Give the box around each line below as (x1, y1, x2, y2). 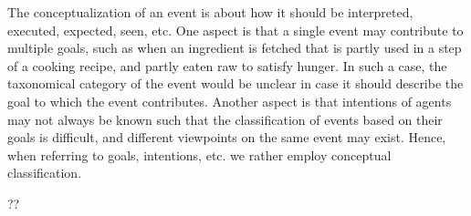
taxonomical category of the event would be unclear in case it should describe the (7, 74, 464, 93)
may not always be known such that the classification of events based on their (7, 109, 443, 129)
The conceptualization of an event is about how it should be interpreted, (7, 3, 413, 21)
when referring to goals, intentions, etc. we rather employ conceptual (7, 145, 392, 164)
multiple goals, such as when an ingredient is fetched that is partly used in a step (7, 38, 462, 57)
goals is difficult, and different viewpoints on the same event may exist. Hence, (7, 128, 446, 147)
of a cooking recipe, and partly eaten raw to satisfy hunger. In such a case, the (7, 56, 447, 75)
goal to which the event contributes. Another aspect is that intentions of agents (7, 91, 452, 110)
